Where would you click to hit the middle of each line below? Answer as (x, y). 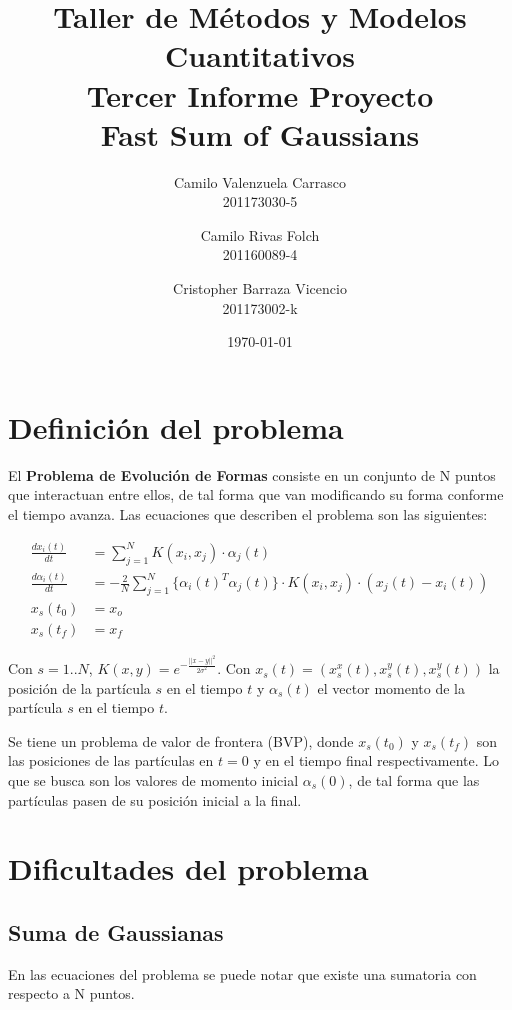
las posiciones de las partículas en (111, 760)
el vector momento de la (391, 687)
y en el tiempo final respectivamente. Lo (376, 760)
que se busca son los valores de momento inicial (153, 780)
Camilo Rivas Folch (260, 234)
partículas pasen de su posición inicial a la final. (155, 799)
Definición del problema (176, 426)
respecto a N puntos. (71, 993)
